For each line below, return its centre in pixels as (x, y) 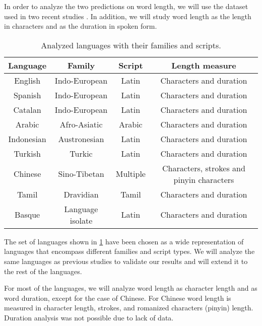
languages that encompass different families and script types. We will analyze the (129, 251)
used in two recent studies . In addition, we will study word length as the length (128, 16)
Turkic (81, 153)
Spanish (27, 95)
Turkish (27, 153)
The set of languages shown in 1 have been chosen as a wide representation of (124, 241)
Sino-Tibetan (81, 174)
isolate (81, 220)
